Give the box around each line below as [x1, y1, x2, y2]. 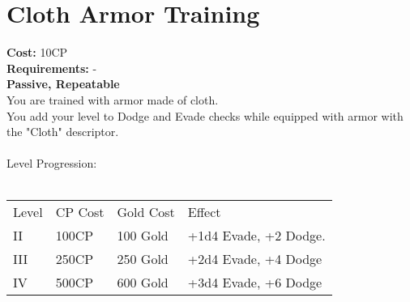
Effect [187, 202, 221, 222]
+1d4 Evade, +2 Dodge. [187, 226, 326, 245]
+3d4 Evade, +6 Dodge [187, 273, 322, 292]
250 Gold [117, 249, 169, 269]
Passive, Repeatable [6, 75, 120, 92]
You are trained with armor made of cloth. [6, 91, 219, 108]
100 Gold [117, 226, 169, 245]
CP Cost [55, 202, 105, 222]
